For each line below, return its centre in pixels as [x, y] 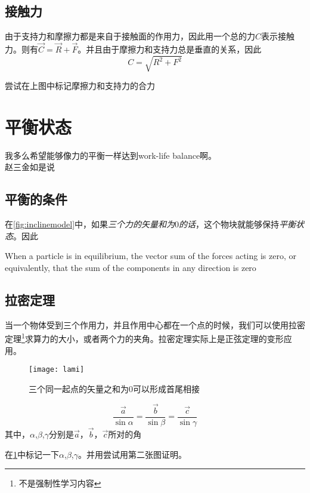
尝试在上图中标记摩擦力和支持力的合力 [80, 86]
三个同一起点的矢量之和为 [79, 388]
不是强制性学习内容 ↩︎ [60, 483]
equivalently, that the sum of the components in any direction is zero [131, 268]
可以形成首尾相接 [166, 388]
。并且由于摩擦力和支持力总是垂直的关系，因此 [170, 49]
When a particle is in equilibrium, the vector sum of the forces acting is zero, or [151, 256]
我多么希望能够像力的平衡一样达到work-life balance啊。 [111, 155]
